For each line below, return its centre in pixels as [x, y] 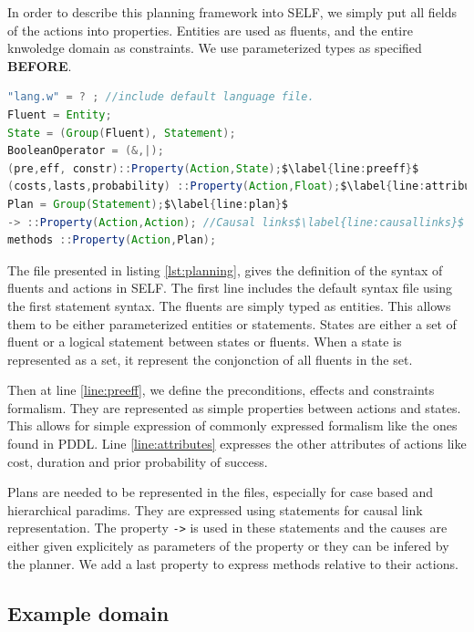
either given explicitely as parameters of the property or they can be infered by [228, 546]
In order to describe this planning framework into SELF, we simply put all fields [232, 12]
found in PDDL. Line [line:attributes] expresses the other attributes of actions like [237, 444]
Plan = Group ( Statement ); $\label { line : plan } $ [148, 204]
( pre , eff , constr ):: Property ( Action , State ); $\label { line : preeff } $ [213, 168]
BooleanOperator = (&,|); [86, 151]
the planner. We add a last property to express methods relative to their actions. [233, 563]
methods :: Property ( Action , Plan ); [112, 240]
